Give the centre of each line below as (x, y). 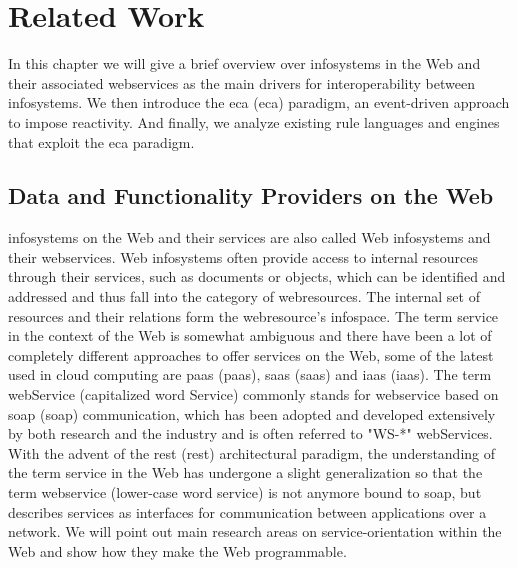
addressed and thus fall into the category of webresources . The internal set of (244, 296)
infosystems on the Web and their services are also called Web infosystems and (249, 237)
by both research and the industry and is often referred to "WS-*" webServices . (250, 433)
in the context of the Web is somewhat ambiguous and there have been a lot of (250, 335)
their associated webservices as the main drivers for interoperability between (241, 82)
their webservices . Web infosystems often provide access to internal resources (243, 256)
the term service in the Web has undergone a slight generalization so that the (245, 472)
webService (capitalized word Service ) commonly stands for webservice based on (253, 394)
